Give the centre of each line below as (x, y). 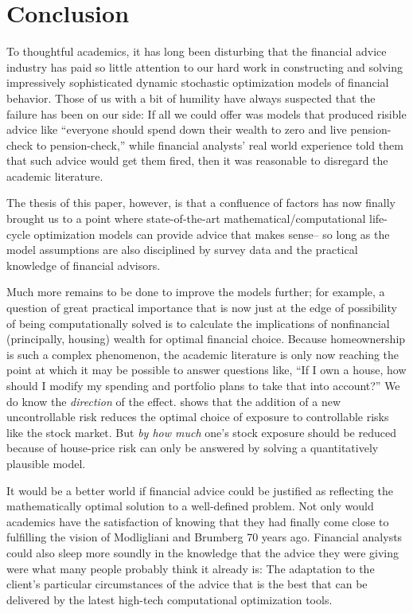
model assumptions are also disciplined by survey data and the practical (182, 250)
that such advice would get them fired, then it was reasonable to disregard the (197, 160)
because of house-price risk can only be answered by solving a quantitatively (193, 448)
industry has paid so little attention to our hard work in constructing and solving (205, 66)
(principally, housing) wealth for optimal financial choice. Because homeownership (206, 339)
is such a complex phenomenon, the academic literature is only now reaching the (203, 354)
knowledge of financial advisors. (84, 265)
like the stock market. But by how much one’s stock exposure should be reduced (201, 432)
